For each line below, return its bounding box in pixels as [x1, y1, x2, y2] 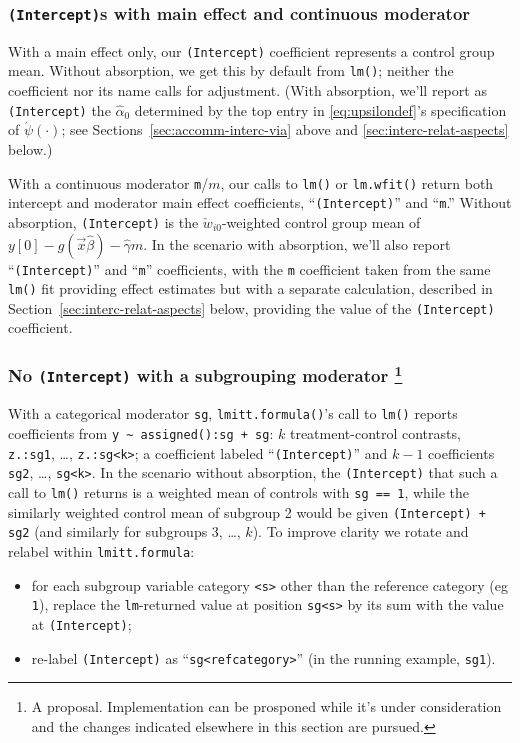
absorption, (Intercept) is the [8, 211, 199, 232]
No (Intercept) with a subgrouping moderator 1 [8, 360, 403, 388]
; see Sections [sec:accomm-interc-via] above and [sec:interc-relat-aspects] [61, 119, 509, 140]
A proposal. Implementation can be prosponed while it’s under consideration [31, 696, 502, 717]
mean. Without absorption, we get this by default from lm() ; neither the [8, 60, 454, 81]
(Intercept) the [8, 99, 111, 120]
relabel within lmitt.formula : [8, 540, 195, 561]
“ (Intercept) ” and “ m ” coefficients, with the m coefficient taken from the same [8, 258, 491, 279]
